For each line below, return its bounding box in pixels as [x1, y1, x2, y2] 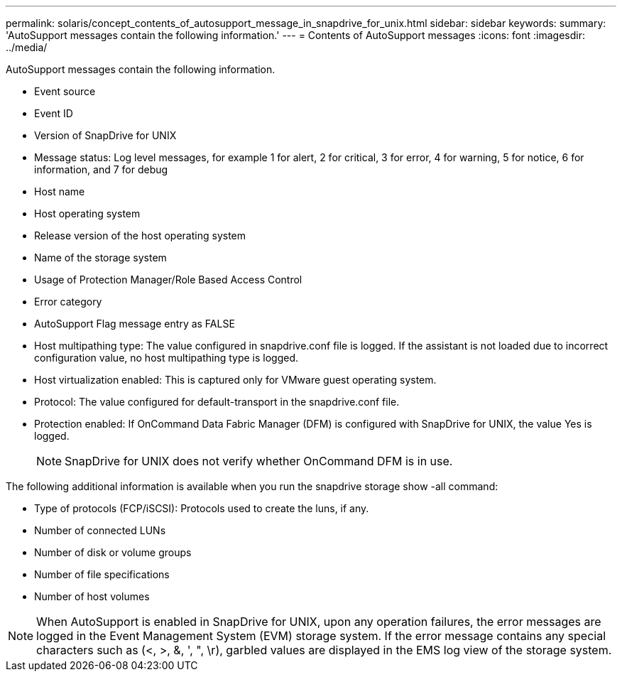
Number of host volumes [34, 590, 150, 602]
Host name [34, 185, 85, 197]
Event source [34, 85, 96, 97]
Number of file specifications [34, 568, 170, 580]
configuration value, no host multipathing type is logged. [34, 352, 299, 364]
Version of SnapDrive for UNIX [34, 129, 177, 141]
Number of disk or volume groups [34, 546, 192, 558]
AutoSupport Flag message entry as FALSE [34, 318, 235, 330]
